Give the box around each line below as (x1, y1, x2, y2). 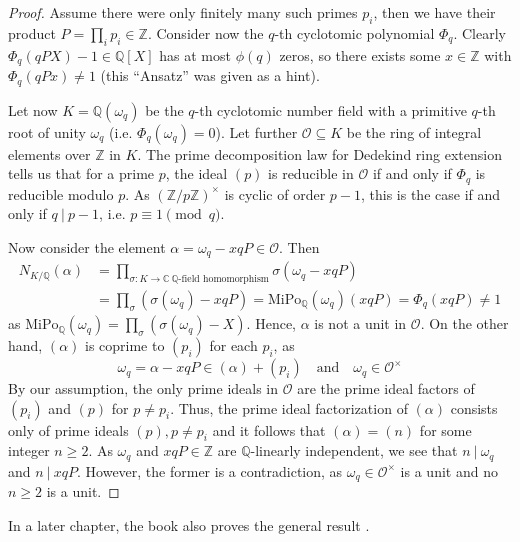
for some (419, 419, 472, 440)
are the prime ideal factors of (297, 378, 475, 399)
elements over (8, 143, 91, 164)
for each (209, 335, 258, 356)
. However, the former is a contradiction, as (77, 460, 343, 481)
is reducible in (268, 163, 354, 184)
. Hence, (246, 313, 296, 334)
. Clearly (453, 22, 506, 43)
